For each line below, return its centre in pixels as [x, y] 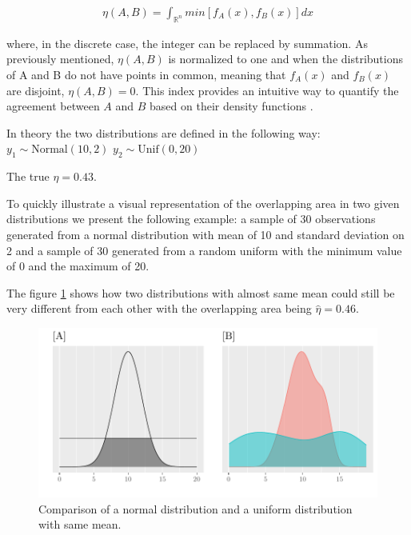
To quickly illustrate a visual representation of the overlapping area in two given [203, 203]
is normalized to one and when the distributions [285, 59]
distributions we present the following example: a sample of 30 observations [191, 219]
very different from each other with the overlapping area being [159, 308]
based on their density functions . [231, 106]
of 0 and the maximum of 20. [78, 266]
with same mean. [80, 524]
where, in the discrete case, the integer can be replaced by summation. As [187, 43]
